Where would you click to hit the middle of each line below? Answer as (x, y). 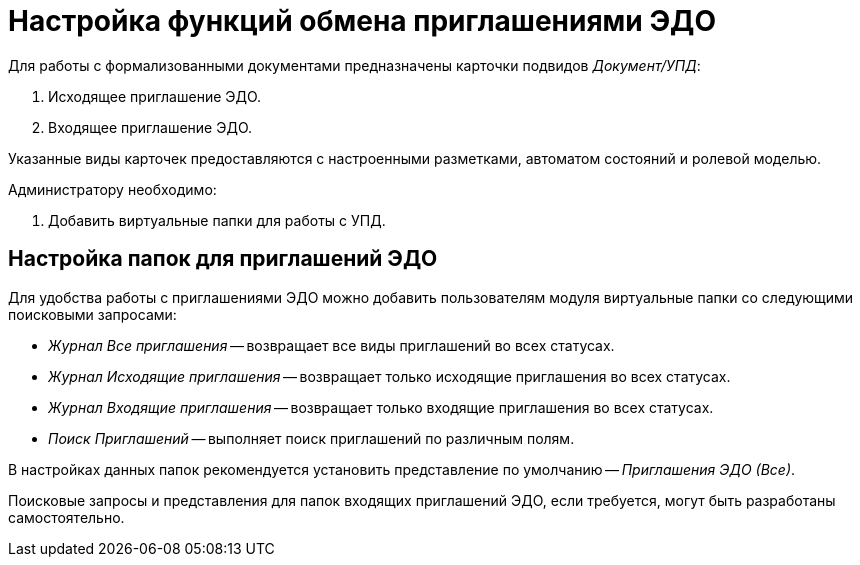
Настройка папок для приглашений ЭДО (223, 259)
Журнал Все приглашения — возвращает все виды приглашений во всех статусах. (331, 345)
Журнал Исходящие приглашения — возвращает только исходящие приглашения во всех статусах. (389, 376)
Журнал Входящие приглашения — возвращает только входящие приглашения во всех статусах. (381, 407)
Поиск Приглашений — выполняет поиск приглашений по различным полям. (311, 438)
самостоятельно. (66, 517)
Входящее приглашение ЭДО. (150, 127)
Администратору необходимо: (112, 189)
